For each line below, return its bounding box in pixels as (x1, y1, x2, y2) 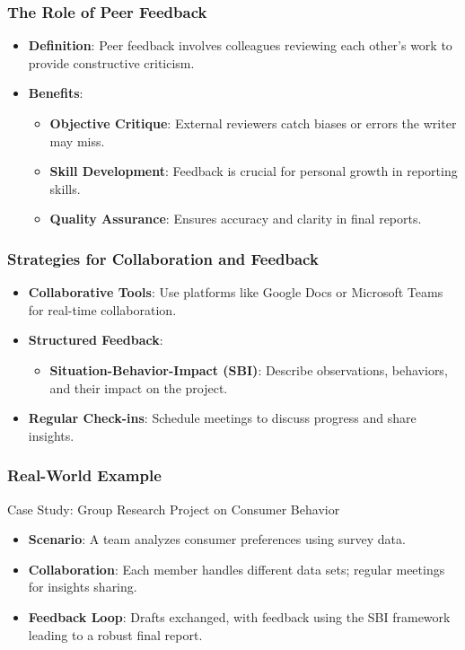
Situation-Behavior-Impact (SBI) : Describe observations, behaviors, (49, 360, 448, 379)
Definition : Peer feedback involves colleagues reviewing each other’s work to (28, 36, 452, 55)
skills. (49, 179, 81, 198)
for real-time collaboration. (28, 300, 177, 319)
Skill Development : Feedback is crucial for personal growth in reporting (49, 162, 458, 180)
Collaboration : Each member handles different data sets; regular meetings (28, 559, 445, 578)
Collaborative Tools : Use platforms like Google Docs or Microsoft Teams (28, 283, 443, 302)
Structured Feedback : (28, 330, 163, 349)
